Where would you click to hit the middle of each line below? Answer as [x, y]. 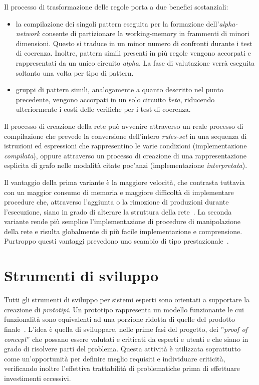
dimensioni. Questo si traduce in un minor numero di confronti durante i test [134, 43]
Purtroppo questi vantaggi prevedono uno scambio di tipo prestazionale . [116, 241]
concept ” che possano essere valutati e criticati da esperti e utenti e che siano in [126, 339]
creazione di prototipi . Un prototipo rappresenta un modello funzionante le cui [124, 309]
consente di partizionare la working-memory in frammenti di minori [146, 33]
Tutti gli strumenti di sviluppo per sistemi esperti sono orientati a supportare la [127, 300]
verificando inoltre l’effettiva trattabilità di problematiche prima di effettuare [122, 368]
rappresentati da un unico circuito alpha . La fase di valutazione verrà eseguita [135, 62]
